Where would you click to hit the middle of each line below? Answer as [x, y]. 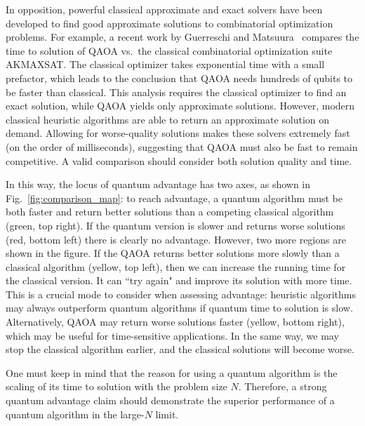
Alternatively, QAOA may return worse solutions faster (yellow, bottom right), [175, 322]
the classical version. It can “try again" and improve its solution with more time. [179, 280]
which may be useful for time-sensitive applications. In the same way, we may [172, 335]
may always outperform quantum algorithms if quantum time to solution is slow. [179, 308]
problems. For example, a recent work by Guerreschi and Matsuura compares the [182, 37]
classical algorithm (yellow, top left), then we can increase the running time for [176, 266]
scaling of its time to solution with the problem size [117, 386]
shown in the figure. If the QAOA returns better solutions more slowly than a [173, 253]
